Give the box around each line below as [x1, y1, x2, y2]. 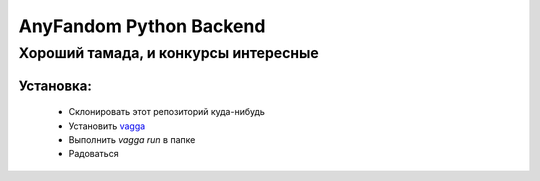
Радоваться [68, 148, 119, 160]
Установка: [18, 77, 92, 94]
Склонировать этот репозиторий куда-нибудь [68, 106, 265, 118]
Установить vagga [68, 120, 146, 132]
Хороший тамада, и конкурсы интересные [18, 44, 319, 62]
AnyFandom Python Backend [18, 15, 266, 37]
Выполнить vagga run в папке [68, 134, 196, 145]
